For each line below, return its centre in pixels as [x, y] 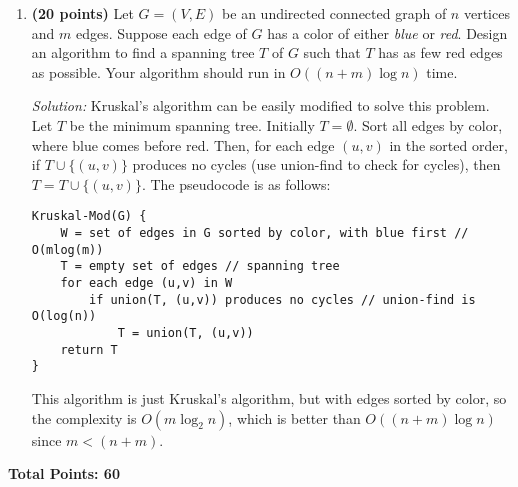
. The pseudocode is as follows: [236, 183]
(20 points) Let [82, 13]
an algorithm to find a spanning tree [143, 52]
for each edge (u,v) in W [146, 282]
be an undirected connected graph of [334, 13]
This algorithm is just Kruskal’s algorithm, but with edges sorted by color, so [269, 397]
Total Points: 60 [64, 473]
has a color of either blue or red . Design [387, 32]
